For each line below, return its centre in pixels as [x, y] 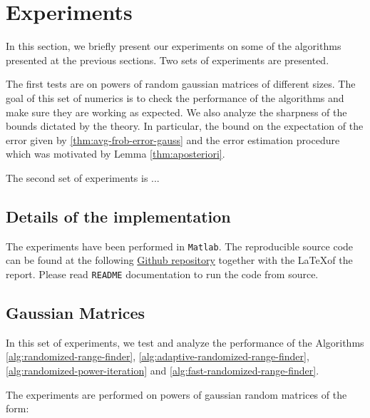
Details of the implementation [118, 216]
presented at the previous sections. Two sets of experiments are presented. [168, 60]
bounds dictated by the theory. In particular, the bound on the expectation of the [185, 126]
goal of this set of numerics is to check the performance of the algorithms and [175, 97]
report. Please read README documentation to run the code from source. [162, 274]
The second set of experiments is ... [83, 177]
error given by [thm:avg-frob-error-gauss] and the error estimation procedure [173, 139]
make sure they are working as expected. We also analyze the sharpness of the [176, 112]
